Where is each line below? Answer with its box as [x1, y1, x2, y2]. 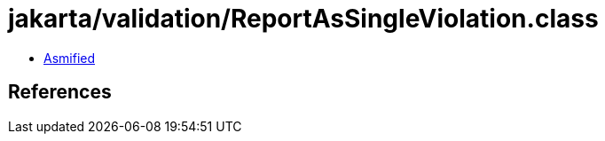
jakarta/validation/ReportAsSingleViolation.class [8, 4, 599, 34]
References [8, 81, 112, 104]
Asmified [43, 50, 96, 66]
